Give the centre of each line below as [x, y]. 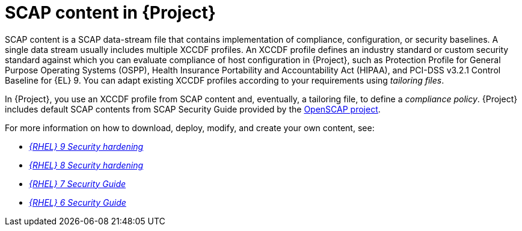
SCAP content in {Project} [110, 13]
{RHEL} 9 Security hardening [86, 146]
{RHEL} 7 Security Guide [78, 183]
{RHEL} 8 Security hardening [86, 165]
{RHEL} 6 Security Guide [78, 202]
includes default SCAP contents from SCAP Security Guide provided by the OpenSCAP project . [193, 109]
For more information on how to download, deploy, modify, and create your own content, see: [190, 128]
